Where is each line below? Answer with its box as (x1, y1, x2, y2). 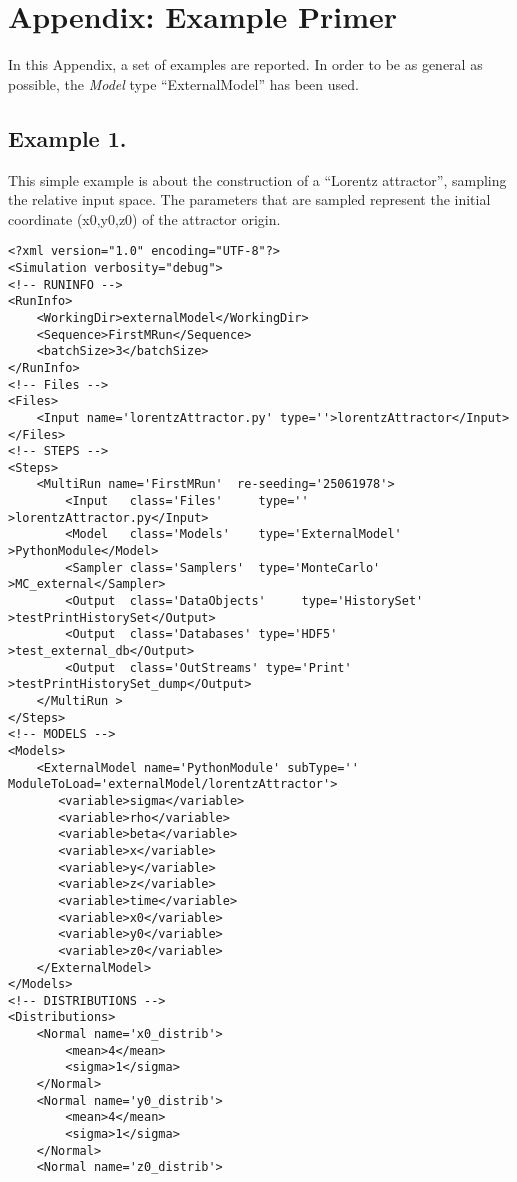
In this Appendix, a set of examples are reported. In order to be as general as (8, 54, 483, 75)
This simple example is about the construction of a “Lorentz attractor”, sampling (8, 169, 507, 190)
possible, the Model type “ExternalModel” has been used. (8, 73, 359, 94)
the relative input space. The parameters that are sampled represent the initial (8, 189, 491, 210)
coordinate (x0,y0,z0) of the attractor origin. (8, 208, 281, 229)
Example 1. (8, 122, 127, 153)
